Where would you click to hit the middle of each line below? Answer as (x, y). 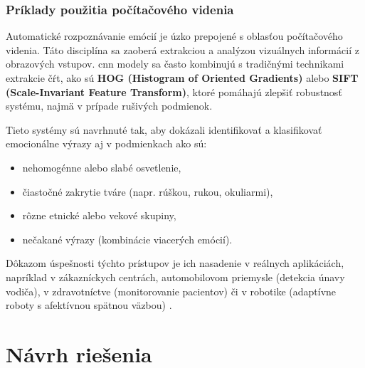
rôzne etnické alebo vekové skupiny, (99, 215)
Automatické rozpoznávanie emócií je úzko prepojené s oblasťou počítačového (174, 36)
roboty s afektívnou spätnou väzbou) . (89, 305)
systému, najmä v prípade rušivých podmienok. (109, 106)
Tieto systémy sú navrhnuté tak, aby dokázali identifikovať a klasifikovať (164, 129)
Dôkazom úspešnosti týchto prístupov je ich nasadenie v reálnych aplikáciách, (175, 263)
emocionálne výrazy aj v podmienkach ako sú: (106, 143)
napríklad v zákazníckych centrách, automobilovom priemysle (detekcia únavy (175, 277)
